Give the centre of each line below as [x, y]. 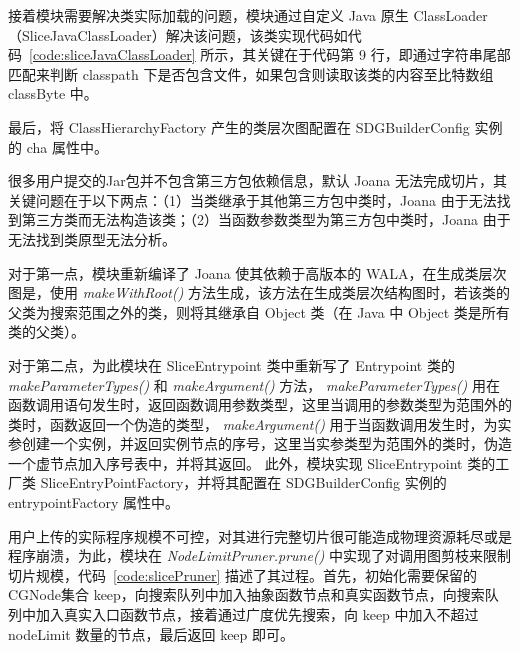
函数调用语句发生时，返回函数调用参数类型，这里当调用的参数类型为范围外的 [260, 404]
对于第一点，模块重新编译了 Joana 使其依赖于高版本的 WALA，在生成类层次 [257, 272]
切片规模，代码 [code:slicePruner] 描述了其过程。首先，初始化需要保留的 [242, 574]
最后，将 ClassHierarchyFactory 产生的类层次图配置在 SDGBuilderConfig [239, 126]
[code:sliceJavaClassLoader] [112, 54]
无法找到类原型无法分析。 [92, 238]
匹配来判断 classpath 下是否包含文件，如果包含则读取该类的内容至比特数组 [251, 73]
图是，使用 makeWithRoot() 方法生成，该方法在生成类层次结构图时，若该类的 [259, 292]
